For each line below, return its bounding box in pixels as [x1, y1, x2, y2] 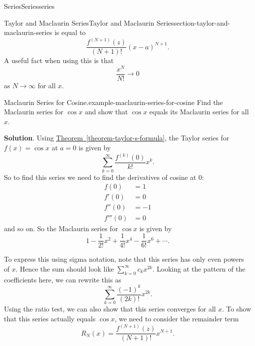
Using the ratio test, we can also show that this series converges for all [4, 304, 216, 314]
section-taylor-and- [173, 17, 230, 28]
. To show [222, 304, 252, 314]
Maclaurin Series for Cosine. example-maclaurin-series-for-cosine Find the [4, 97, 223, 107]
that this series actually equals [4, 313, 96, 324]
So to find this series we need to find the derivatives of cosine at [4, 172, 197, 182]
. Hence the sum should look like [15, 263, 114, 274]
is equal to [54, 27, 86, 37]
